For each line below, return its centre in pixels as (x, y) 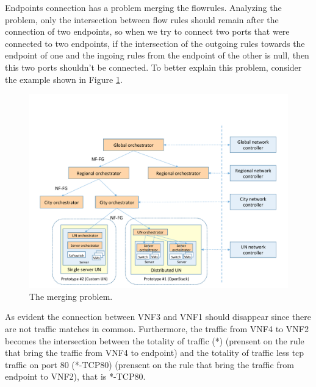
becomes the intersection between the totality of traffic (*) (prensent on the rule (155, 340)
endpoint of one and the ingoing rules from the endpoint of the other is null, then (157, 55)
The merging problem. (71, 296)
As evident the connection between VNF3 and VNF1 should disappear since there (158, 317)
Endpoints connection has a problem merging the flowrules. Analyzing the (143, 7)
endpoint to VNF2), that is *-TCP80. (75, 376)
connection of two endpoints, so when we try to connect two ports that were (147, 31)
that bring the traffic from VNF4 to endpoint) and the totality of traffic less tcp (155, 353)
